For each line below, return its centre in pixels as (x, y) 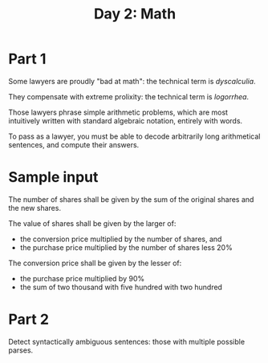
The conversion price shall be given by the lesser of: (95, 263)
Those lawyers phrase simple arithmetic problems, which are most (118, 112)
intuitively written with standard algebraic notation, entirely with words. (126, 120)
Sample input (53, 177)
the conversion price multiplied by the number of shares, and (121, 239)
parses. (21, 350)
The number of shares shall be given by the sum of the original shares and (131, 199)
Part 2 (29, 319)
